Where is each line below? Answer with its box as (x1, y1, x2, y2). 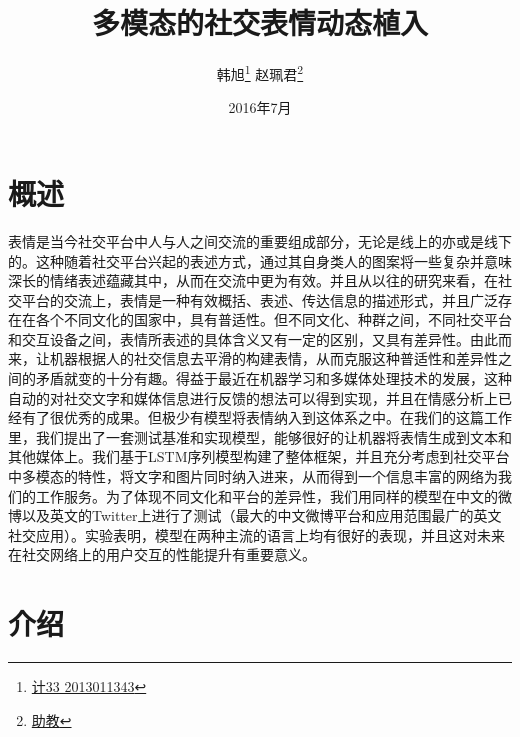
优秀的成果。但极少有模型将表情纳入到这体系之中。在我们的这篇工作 (63, 407, 512, 428)
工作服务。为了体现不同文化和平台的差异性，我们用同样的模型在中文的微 (35, 485, 512, 506)
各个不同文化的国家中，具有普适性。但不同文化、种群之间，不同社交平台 (35, 309, 512, 330)
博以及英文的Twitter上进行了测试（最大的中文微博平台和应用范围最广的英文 (8, 505, 502, 526)
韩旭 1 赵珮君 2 (216, 61, 304, 84)
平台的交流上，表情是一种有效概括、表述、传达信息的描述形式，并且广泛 (21, 289, 498, 310)
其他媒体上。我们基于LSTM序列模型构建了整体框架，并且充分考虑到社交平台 (8, 446, 510, 467)
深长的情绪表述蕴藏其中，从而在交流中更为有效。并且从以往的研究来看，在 (8, 270, 498, 291)
